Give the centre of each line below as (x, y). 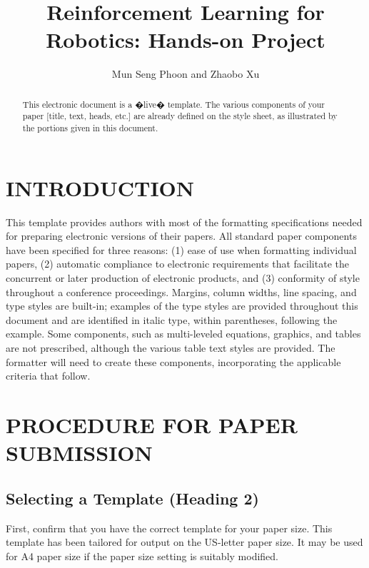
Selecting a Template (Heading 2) (132, 498)
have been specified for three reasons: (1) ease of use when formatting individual (181, 249)
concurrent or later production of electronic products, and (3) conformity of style (183, 277)
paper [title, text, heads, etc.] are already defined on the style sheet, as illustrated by (180, 116)
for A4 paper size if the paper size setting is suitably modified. (142, 556)
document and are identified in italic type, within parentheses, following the (172, 319)
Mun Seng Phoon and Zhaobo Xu (186, 74)
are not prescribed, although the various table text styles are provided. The (171, 347)
